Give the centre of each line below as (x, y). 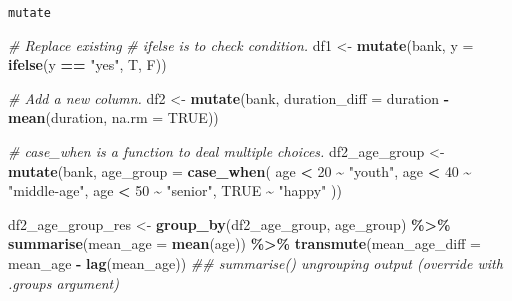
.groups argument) (63, 282)
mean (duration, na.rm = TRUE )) (113, 117)
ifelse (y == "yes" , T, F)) (87, 64)
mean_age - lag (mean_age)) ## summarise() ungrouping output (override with (255, 263)
